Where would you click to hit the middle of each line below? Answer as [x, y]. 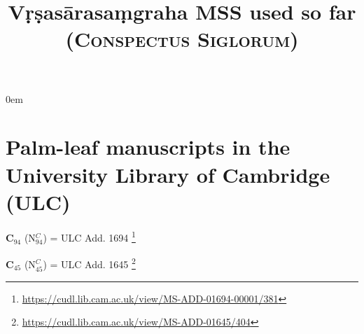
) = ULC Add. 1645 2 [89, 263]
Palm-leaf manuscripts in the [148, 147]
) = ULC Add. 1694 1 [89, 237]
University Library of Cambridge [168, 174]
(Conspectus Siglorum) [182, 39]
